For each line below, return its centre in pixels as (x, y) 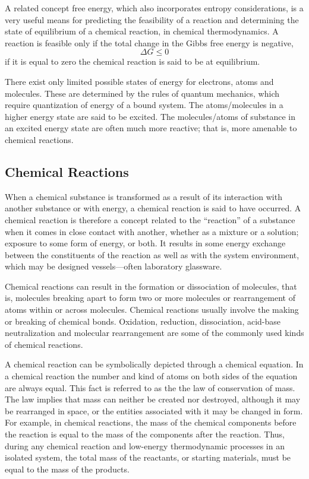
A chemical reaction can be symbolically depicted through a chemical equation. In (154, 364)
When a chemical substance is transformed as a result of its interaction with (144, 196)
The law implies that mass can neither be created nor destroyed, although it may (153, 399)
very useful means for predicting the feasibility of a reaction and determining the (152, 19)
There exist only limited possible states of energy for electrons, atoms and (139, 81)
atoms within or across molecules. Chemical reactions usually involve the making (152, 310)
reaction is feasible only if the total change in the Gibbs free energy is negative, (149, 42)
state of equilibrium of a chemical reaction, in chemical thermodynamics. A (142, 31)
